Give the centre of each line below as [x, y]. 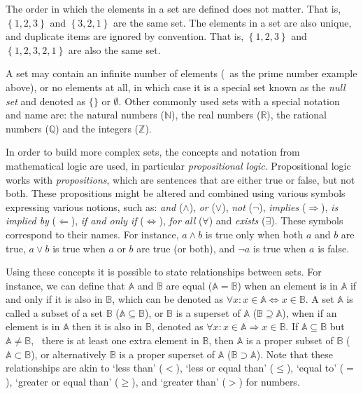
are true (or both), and [186, 248]
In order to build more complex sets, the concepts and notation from [153, 152]
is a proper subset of [290, 340]
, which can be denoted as [168, 299]
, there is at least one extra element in [115, 340]
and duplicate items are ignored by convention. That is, [125, 36]
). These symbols [307, 220]
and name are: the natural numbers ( [85, 115]
